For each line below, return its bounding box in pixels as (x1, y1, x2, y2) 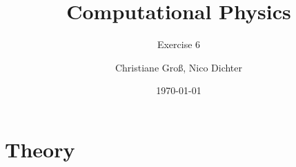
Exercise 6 (157, 37, 201, 52)
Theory (5, 135, 75, 163)
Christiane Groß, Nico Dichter (115, 60, 243, 74)
